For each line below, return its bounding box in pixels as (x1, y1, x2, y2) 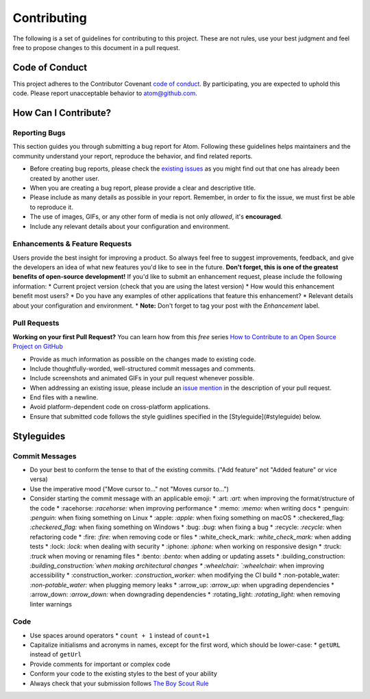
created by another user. (29, 174, 99, 182)
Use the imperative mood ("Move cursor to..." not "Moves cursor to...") (29, 485, 230, 493)
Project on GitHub (12, 343, 63, 351)
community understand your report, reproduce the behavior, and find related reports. (12, 151, 253, 160)
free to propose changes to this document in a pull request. (12, 43, 181, 51)
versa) (29, 475, 48, 483)
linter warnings (29, 600, 72, 608)
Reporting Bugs (12, 128, 66, 138)
